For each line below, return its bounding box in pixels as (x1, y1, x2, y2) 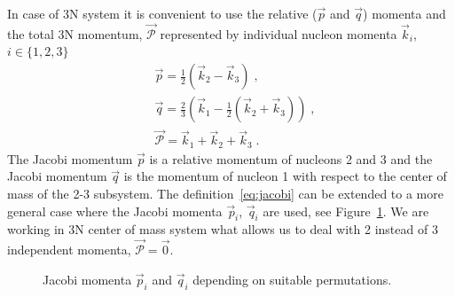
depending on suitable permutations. (192, 270, 392, 288)
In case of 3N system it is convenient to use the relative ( (7, 4, 318, 22)
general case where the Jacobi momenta (7, 201, 223, 220)
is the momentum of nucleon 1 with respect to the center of (123, 167, 447, 185)
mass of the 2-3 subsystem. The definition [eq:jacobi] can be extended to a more (7, 184, 443, 202)
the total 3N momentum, (7, 24, 143, 43)
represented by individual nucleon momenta (160, 24, 397, 43)
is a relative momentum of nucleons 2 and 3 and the (149, 149, 433, 168)
